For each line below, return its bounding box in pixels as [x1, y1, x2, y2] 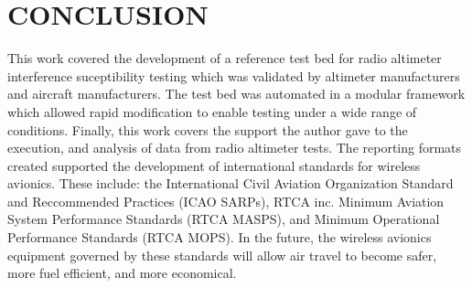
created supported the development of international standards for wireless [7, 155, 421, 175]
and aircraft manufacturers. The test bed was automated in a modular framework [7, 84, 466, 103]
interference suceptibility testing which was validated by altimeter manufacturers [7, 66, 460, 85]
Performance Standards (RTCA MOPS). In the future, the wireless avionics [7, 228, 432, 247]
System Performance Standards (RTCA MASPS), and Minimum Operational [7, 209, 440, 229]
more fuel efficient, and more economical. [7, 263, 237, 283]
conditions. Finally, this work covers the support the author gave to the [7, 120, 408, 139]
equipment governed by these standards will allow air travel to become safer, [7, 245, 437, 264]
